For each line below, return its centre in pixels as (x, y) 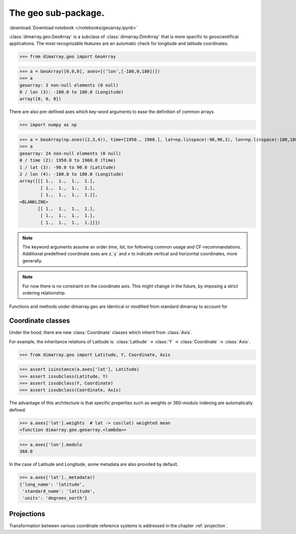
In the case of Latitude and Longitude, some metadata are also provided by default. (94, 464)
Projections (27, 514)
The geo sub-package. (57, 13)
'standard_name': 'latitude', (59, 491)
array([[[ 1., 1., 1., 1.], (57, 181)
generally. (33, 261)
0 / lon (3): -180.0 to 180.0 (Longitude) (72, 92)
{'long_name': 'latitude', (52, 484)
